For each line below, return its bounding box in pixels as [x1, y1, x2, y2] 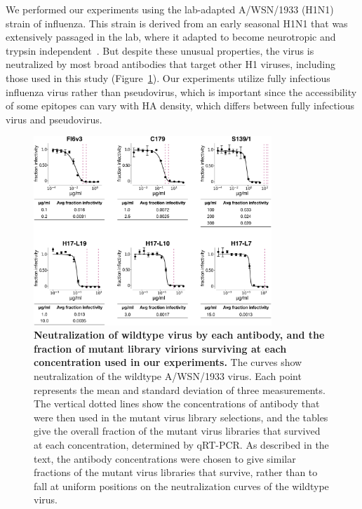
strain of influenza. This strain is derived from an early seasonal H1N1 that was [6, 15, 348, 30]
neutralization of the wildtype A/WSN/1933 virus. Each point [34, 369, 302, 383]
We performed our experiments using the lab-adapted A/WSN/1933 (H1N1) [6, 2, 334, 16]
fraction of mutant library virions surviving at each [34, 341, 287, 355]
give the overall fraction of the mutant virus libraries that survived [34, 423, 321, 438]
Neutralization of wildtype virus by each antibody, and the [34, 327, 325, 342]
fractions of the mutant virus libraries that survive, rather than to [34, 465, 318, 480]
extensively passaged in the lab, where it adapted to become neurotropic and [6, 29, 336, 44]
